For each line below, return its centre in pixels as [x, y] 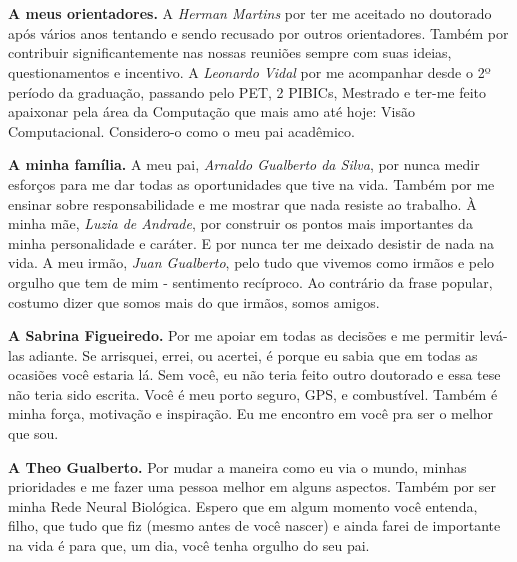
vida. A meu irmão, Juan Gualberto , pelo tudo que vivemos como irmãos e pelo [251, 262]
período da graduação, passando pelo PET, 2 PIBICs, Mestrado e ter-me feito [247, 91]
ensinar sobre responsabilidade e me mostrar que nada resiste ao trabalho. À [242, 203]
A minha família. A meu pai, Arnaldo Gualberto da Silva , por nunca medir [244, 164]
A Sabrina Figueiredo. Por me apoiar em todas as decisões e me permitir [241, 335]
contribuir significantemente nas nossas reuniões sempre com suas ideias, [230, 52]
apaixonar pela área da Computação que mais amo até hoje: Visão [211, 111]
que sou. [33, 433]
